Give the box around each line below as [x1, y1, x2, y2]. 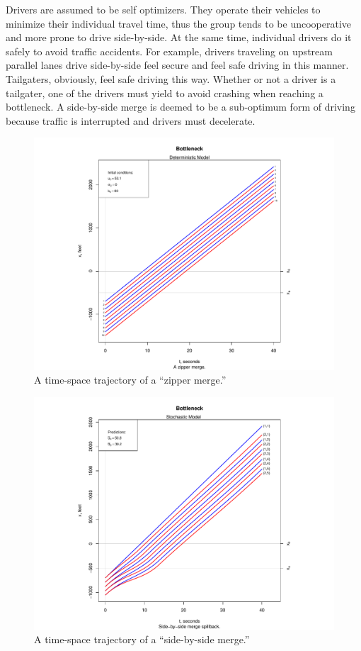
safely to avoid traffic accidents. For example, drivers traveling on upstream [6, 43, 333, 58]
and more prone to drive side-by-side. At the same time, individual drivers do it [6, 30, 352, 45]
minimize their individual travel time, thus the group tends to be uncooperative [6, 16, 352, 30]
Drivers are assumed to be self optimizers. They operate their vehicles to [6, 2, 321, 16]
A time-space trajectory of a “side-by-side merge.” [34, 632, 250, 647]
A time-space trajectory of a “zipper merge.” [34, 372, 227, 387]
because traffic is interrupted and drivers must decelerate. [6, 113, 256, 128]
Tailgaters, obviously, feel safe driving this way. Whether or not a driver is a [6, 71, 336, 86]
